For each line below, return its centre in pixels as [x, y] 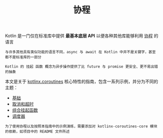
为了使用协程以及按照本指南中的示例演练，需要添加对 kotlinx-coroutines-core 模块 [81, 127]
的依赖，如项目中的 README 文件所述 [37, 132]
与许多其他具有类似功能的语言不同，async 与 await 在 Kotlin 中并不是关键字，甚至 [81, 52]
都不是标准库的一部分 [23, 57]
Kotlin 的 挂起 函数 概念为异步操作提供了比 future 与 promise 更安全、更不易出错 [81, 67]
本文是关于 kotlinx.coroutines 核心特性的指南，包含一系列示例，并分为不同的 [81, 81]
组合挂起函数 [25, 110]
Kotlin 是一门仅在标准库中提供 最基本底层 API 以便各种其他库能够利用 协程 [79, 36]
